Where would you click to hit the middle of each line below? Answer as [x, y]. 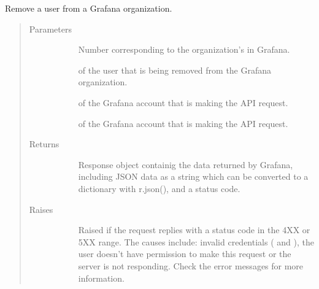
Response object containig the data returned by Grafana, [186, 164]
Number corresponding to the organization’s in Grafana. [184, 49]
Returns [44, 144]
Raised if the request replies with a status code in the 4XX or [194, 230]
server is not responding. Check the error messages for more [191, 265]
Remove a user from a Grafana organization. [89, 8]
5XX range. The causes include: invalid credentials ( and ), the [196, 241]
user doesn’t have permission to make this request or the [185, 254]
